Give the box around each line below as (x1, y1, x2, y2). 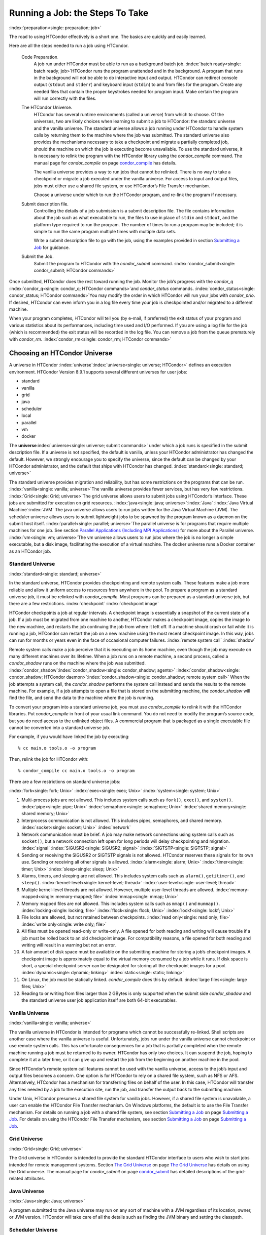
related (9, 1176, 24, 1182)
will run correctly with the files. (33, 95, 97, 101)
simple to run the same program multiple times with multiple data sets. (33, 229, 177, 235)
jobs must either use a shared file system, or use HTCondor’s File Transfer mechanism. (33, 183, 210, 189)
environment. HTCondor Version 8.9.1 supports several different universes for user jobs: (9, 369, 187, 375)
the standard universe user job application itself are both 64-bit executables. (21, 997, 177, 1003)
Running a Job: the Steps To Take (9, 7, 149, 18)
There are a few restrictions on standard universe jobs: (9, 779, 121, 784)
